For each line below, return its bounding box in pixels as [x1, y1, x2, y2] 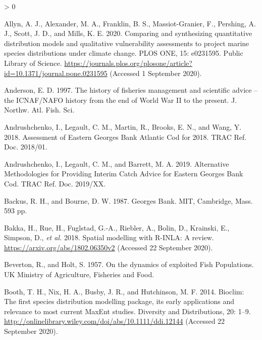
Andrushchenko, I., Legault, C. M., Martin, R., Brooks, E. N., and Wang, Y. [4, 121, 242, 132]
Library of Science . [4, 57, 62, 68]
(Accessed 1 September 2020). [110, 67, 202, 78]
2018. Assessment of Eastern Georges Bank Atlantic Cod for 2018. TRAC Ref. [4, 131, 247, 142]
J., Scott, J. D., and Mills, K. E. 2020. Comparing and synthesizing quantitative [4, 28, 252, 39]
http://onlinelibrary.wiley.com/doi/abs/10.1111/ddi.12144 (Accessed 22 [4, 316, 225, 326]
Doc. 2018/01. [4, 141, 47, 152]
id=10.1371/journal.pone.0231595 [4, 67, 108, 78]
